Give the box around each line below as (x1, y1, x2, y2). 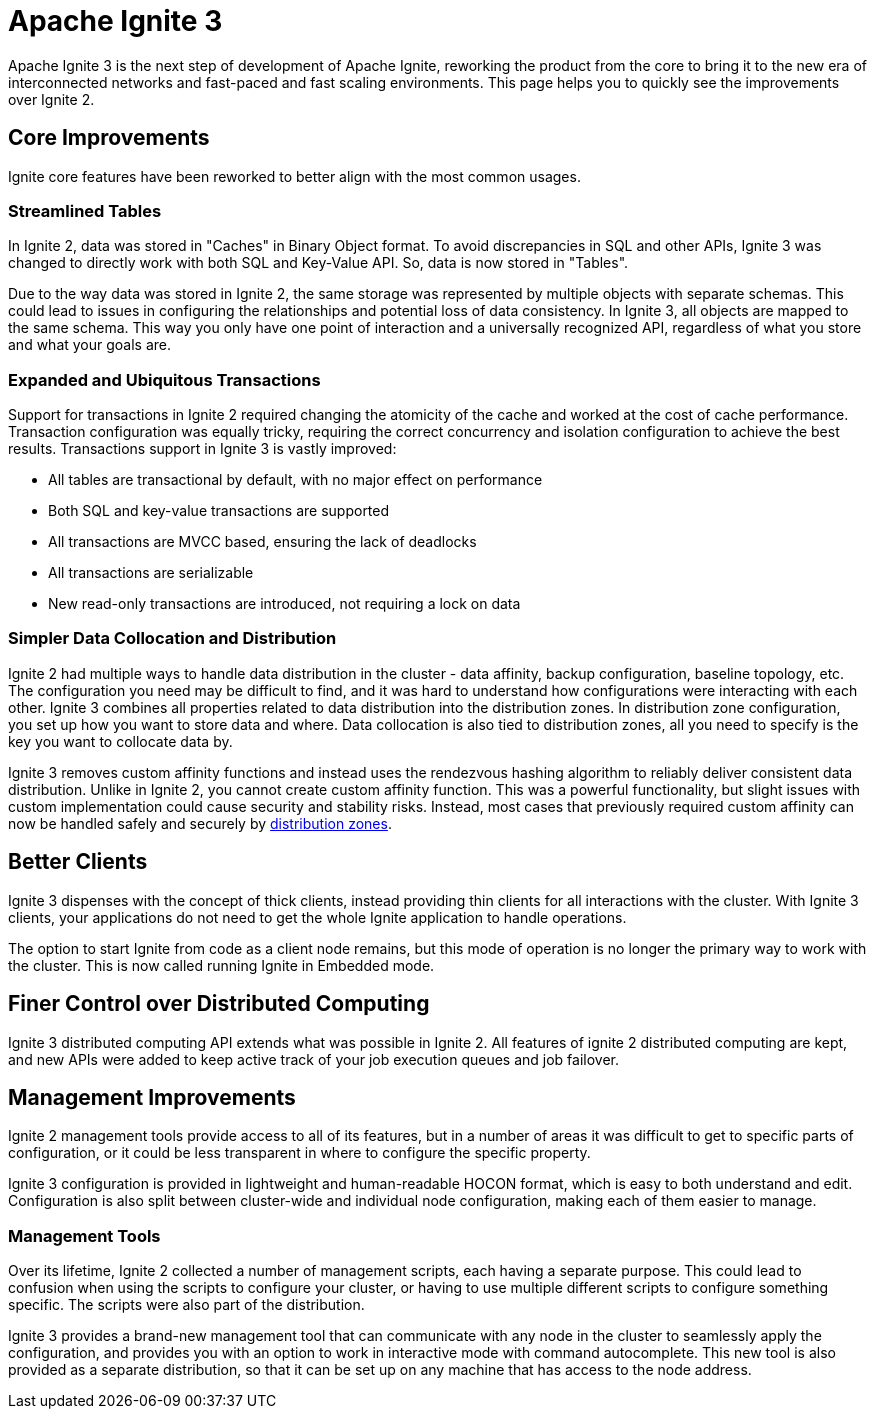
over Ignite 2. (8, 90, 95, 108)
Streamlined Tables (8, 200, 162, 221)
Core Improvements (8, 125, 210, 151)
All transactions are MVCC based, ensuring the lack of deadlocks (48, 533, 477, 551)
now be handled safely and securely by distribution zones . (8, 814, 392, 832)
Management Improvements (8, 1084, 296, 1110)
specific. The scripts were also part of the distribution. (8, 1296, 365, 1314)
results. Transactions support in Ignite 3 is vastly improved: (8, 440, 397, 458)
